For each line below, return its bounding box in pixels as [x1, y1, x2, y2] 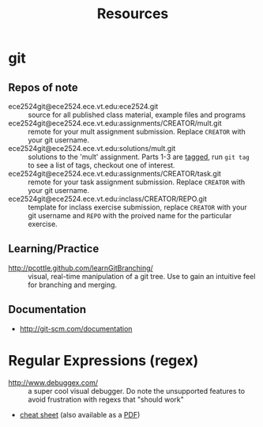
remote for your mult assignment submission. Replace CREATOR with [28, 127, 246, 136]
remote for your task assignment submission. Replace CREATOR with [28, 177, 246, 187]
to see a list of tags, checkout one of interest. [28, 161, 175, 170]
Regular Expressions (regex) [8, 351, 199, 369]
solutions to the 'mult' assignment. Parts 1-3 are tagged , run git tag [28, 152, 250, 161]
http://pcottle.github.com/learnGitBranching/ [8, 263, 154, 273]
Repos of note [8, 81, 79, 94]
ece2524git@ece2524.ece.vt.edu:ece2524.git [8, 102, 159, 111]
